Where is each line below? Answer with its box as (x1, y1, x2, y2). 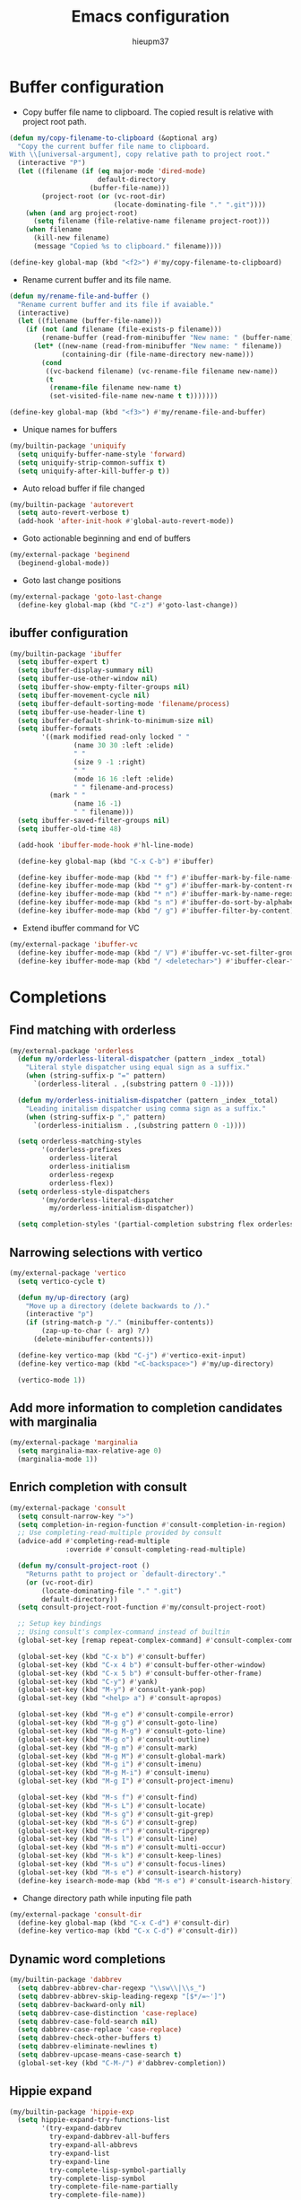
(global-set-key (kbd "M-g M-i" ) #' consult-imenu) (17, 1768, 211, 1777)
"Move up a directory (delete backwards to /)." (25, 1301, 211, 1311)
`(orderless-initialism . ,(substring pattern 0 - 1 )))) (32, 1121, 246, 1130)
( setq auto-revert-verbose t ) (17, 509, 130, 518)
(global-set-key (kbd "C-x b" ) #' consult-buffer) (17, 1652, 206, 1661)
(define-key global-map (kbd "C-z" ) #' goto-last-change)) (17, 600, 239, 609)
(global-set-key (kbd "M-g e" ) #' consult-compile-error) (17, 1710, 235, 1719)
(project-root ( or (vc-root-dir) (41, 191, 167, 201)
